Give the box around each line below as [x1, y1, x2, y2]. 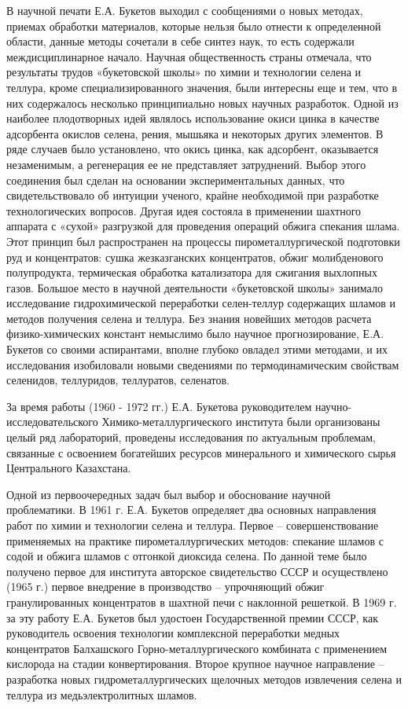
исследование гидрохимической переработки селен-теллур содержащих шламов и [6, 295, 396, 311]
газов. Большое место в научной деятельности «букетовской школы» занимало [6, 279, 383, 295]
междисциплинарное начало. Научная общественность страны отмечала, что [6, 48, 372, 64]
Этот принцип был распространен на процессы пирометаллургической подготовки [6, 233, 400, 249]
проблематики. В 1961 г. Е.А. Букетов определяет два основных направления [6, 501, 377, 518]
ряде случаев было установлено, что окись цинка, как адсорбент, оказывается [6, 141, 379, 157]
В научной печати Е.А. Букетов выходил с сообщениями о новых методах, [6, 2, 363, 18]
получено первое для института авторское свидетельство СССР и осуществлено [6, 563, 388, 579]
